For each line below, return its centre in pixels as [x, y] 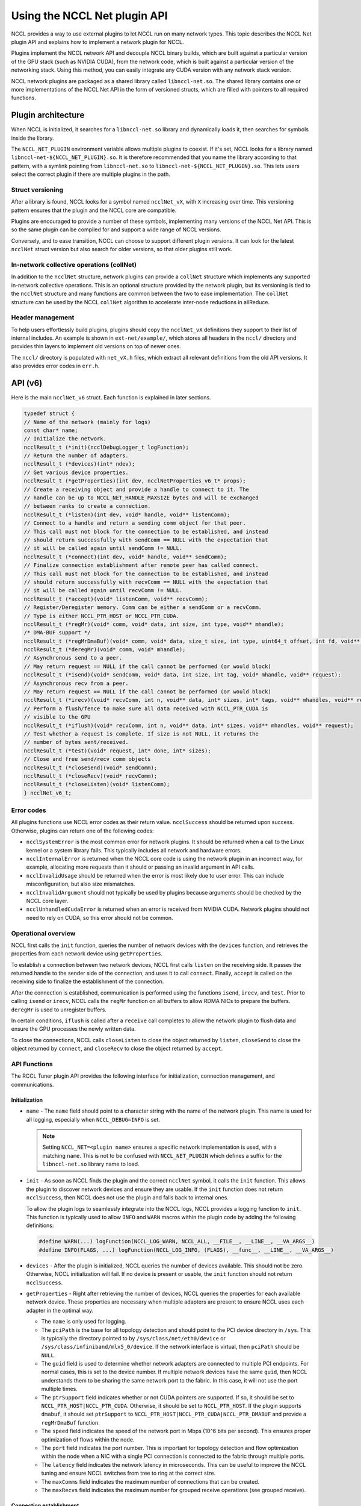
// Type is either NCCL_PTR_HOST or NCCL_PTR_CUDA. [102, 616]
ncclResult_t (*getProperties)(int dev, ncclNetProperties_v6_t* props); [135, 481]
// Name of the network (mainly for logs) [87, 422]
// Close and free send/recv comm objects [87, 759]
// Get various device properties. [76, 472]
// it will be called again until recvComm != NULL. [103, 591]
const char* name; [51, 430]
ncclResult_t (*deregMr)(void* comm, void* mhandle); [105, 650]
